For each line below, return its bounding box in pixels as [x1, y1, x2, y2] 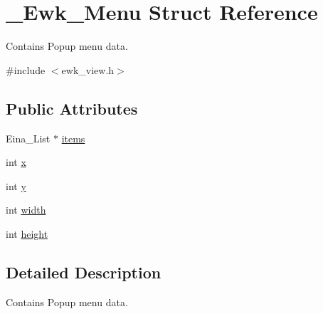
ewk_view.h [61, 62, 115, 77]
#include [6, 62, 46, 77]
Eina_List [6, 130, 51, 145]
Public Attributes [6, 97, 138, 119]
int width [6, 202, 46, 217]
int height [6, 226, 48, 241]
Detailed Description [6, 261, 161, 283]
